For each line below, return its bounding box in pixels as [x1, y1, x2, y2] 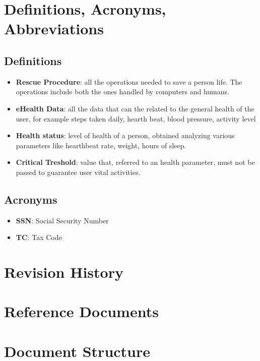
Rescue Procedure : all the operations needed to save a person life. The [16, 76, 242, 87]
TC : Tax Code [16, 232, 62, 243]
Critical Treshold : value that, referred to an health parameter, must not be [16, 157, 255, 167]
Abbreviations [4, 18, 104, 39]
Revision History [4, 262, 123, 282]
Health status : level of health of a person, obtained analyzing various [16, 130, 235, 141]
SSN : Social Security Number [16, 215, 109, 225]
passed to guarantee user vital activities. [16, 166, 141, 177]
